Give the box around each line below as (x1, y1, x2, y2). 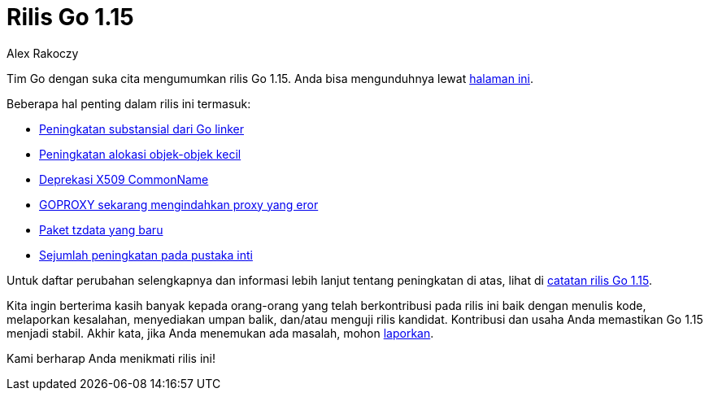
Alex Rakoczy (7, 46, 79, 60)
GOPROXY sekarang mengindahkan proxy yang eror (39, 197, 319, 212)
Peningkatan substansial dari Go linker (39, 121, 244, 136)
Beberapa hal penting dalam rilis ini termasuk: (7, 96, 251, 111)
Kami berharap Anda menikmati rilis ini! (7, 351, 215, 365)
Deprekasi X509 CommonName (39, 172, 209, 186)
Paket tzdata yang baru (39, 222, 163, 237)
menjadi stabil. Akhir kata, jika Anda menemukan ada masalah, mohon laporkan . (7, 325, 434, 340)
